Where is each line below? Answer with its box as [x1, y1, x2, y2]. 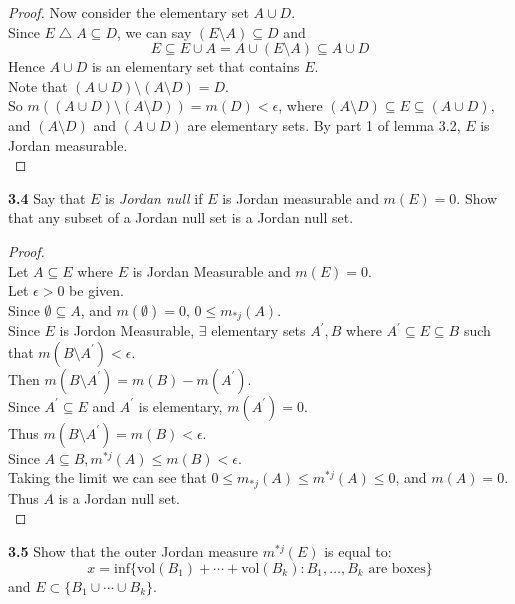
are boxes [368, 561, 426, 576]
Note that [8, 75, 68, 96]
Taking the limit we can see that [8, 467, 207, 488]
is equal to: [324, 541, 392, 561]
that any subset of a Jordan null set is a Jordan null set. [8, 207, 354, 228]
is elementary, [138, 395, 223, 416]
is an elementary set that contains [91, 56, 300, 77]
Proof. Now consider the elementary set [8, 2, 249, 22]
